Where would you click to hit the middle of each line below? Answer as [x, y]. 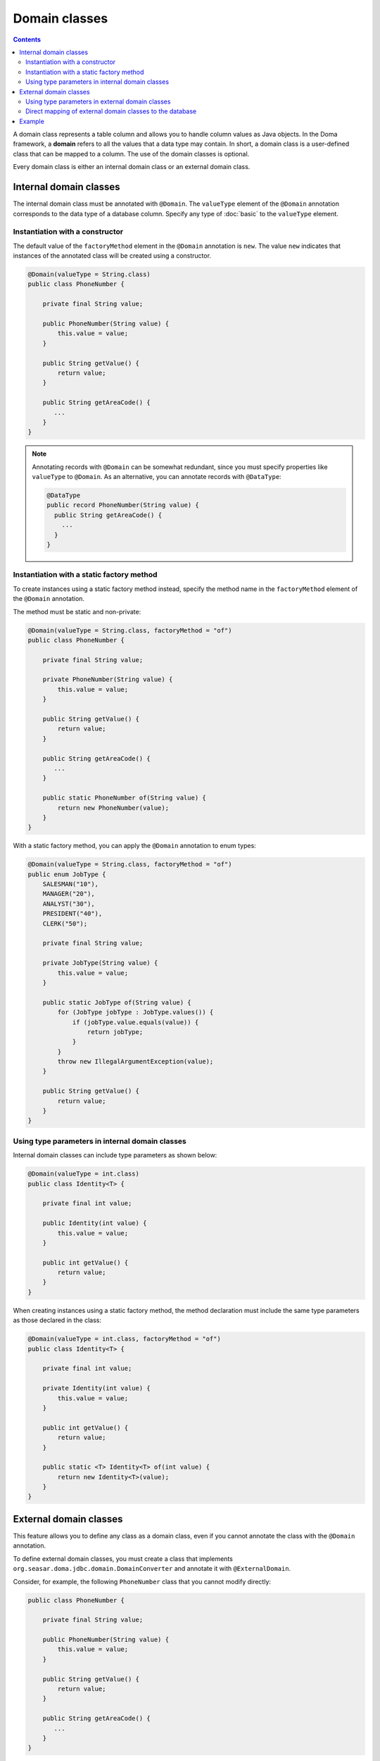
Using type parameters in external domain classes [98, 101]
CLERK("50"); [65, 923]
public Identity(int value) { [95, 1223]
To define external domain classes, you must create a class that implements [123, 1558]
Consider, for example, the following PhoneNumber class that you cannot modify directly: [142, 1581]
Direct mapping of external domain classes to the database [111, 111]
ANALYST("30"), [69, 904]
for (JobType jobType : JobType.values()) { [135, 1012]
